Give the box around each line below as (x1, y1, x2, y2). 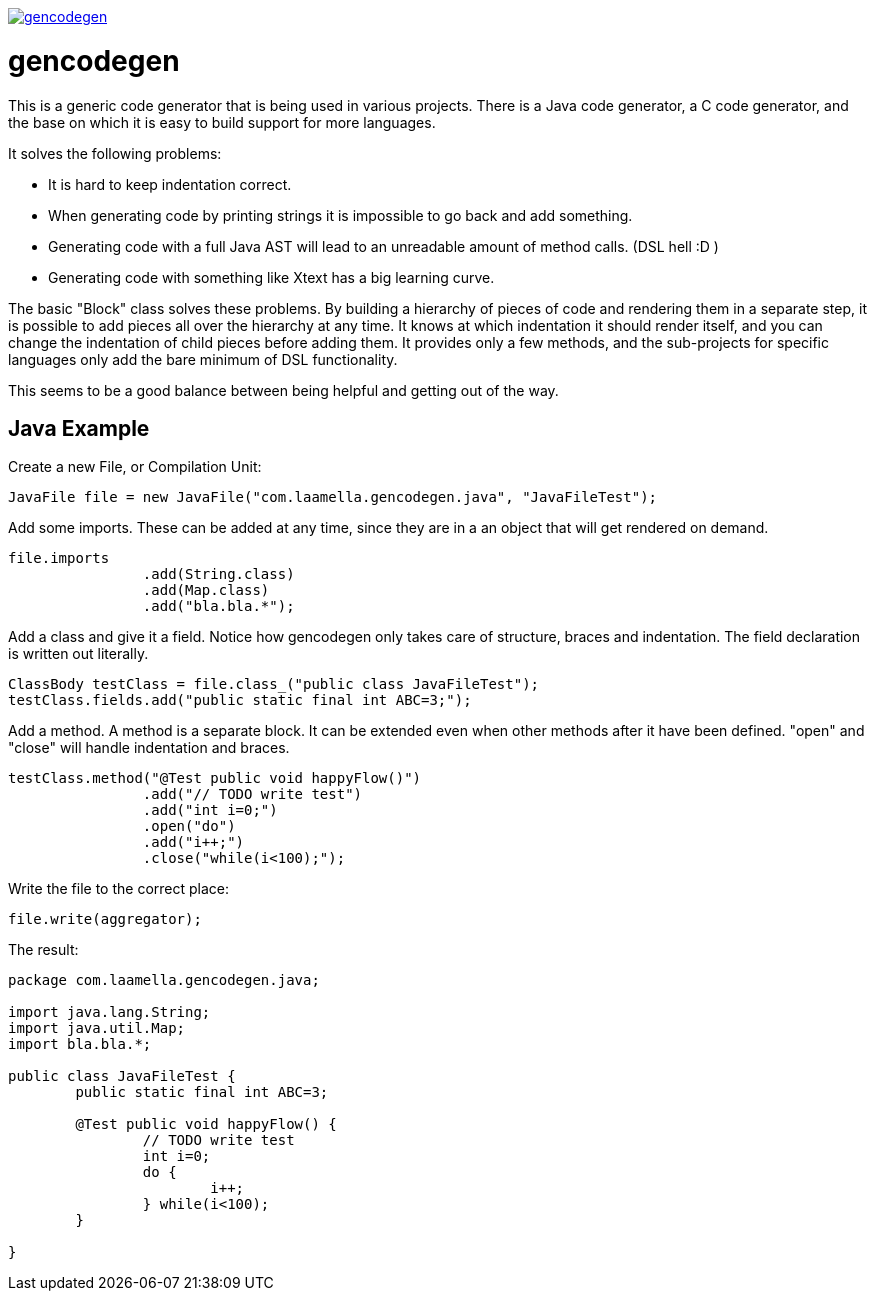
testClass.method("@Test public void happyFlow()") (8, 770, 422, 787)
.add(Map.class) (142, 582, 270, 599)
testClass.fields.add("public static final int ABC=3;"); (8, 692, 472, 709)
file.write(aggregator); (8, 911, 202, 928)
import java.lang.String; (8, 1004, 211, 1021)
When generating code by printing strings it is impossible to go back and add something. (48, 206, 633, 224)
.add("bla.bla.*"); (142, 598, 295, 615)
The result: (8, 941, 79, 959)
